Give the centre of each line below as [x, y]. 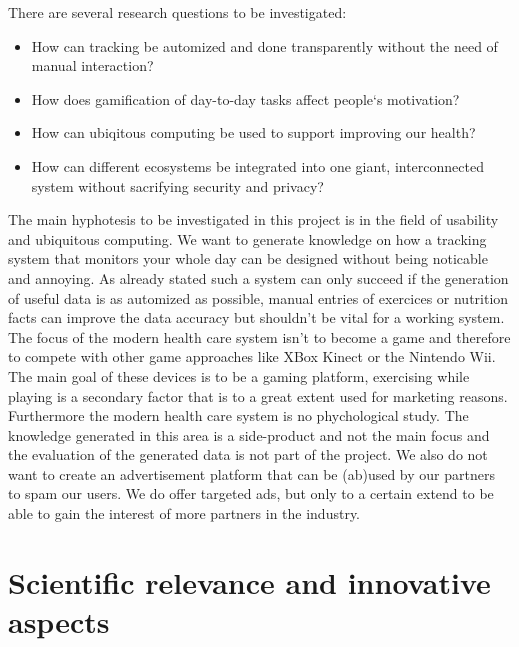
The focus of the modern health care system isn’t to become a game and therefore [259, 336]
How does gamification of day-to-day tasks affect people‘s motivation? [245, 98]
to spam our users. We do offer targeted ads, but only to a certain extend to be [251, 493]
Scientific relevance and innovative [249, 581]
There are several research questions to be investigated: [177, 12]
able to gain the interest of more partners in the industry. [184, 513]
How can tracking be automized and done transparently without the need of [264, 45]
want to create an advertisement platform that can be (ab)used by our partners [251, 473]
